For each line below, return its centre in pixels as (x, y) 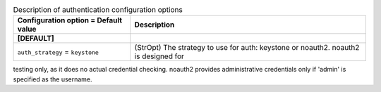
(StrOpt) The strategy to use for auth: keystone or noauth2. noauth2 (247, 48)
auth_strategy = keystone (58, 52)
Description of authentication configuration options (98, 10)
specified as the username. (53, 79)
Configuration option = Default (70, 20)
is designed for (159, 56)
